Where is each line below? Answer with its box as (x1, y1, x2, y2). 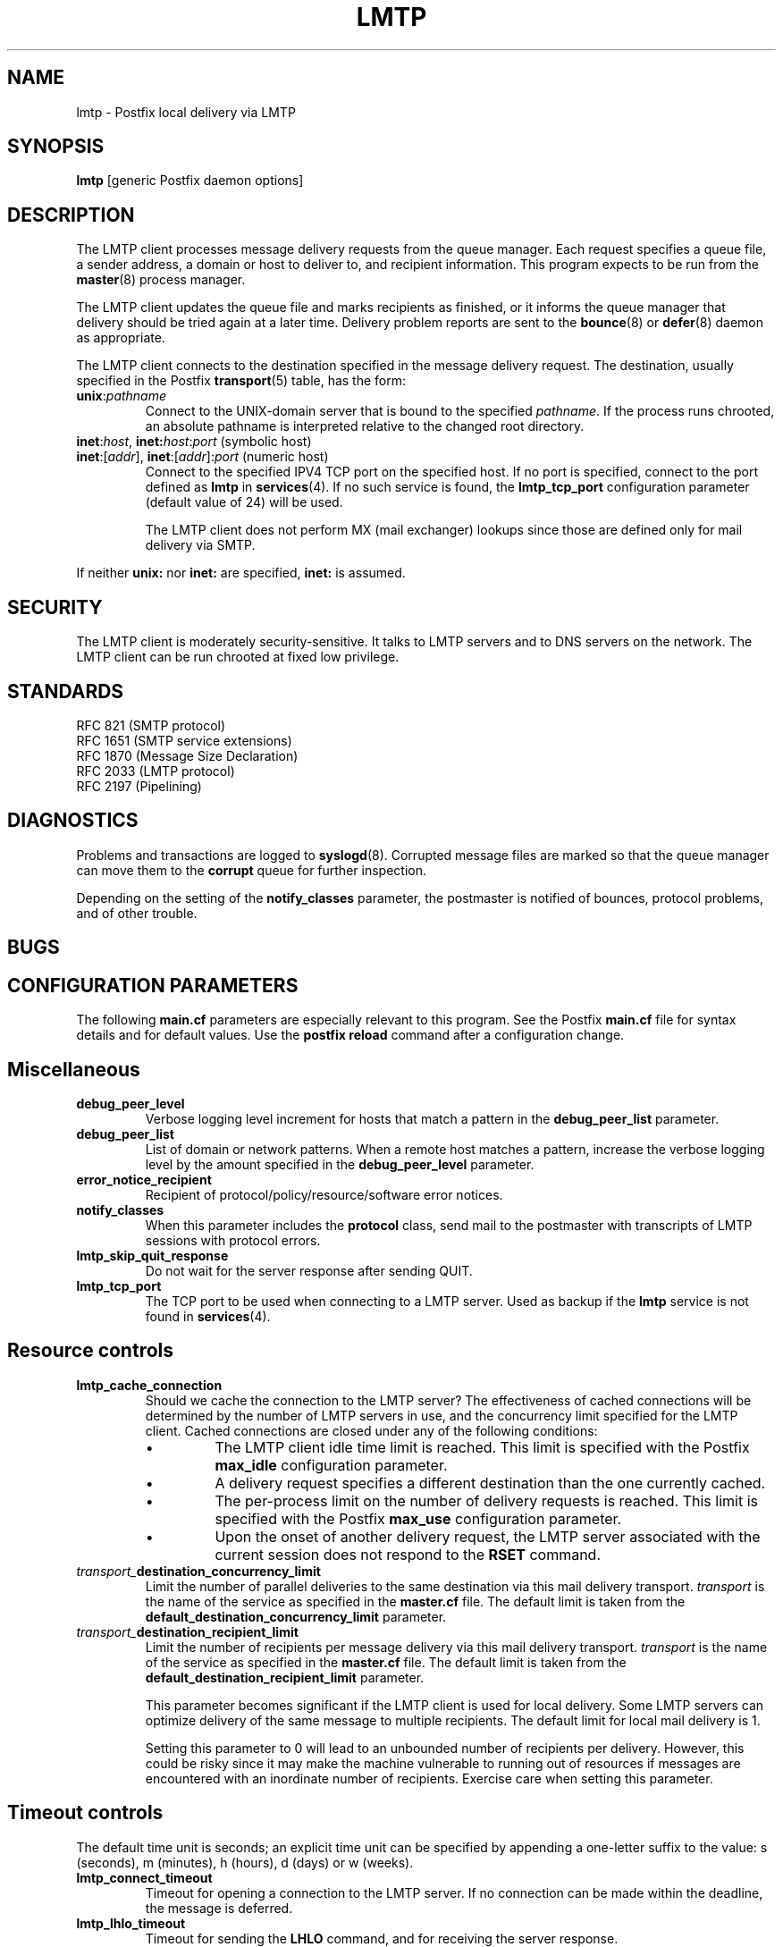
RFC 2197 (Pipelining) (76, 778, 202, 794)
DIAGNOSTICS (7, 809, 139, 832)
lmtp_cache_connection (76, 1377, 223, 1393)
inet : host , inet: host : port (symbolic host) (76, 434, 312, 450)
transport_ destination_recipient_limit (76, 1623, 299, 1639)
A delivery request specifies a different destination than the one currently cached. (215, 1473, 766, 1492)
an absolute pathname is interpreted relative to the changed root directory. (145, 418, 585, 434)
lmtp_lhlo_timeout (76, 1915, 186, 1931)
